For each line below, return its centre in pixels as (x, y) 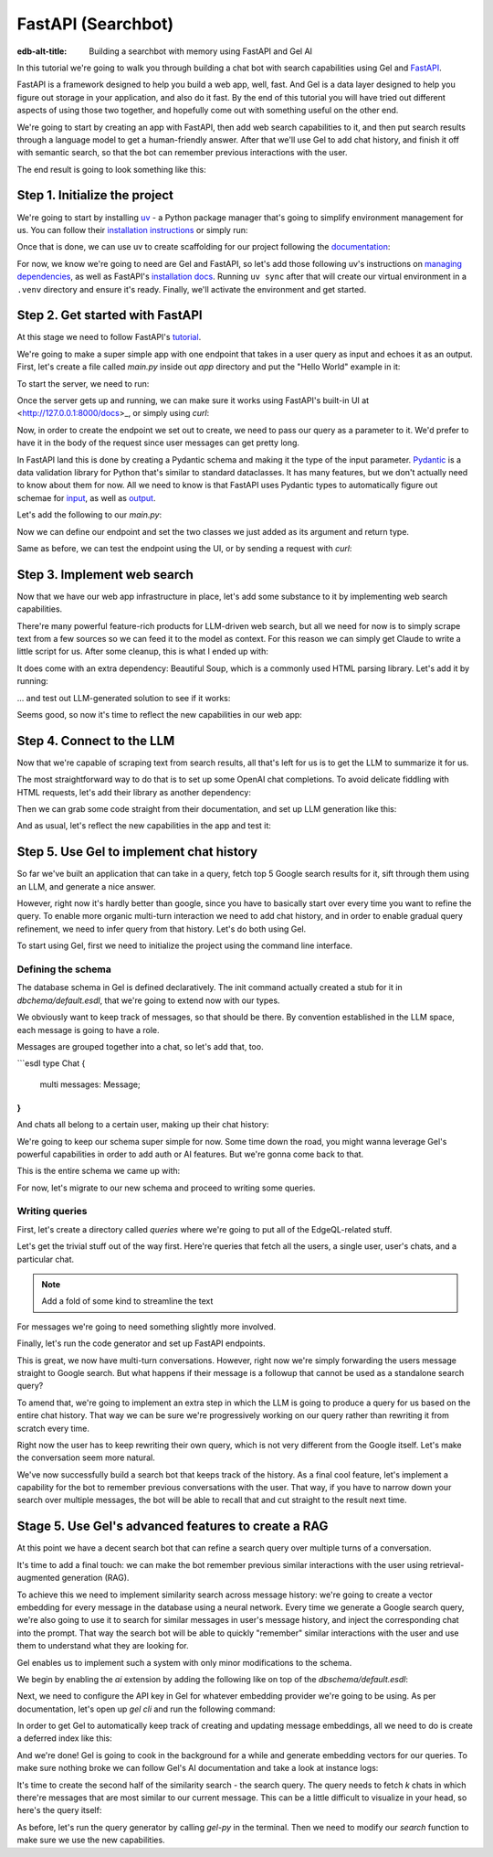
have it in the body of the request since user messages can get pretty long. (158, 443)
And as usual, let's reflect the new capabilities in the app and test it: (144, 826)
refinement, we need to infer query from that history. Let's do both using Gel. (162, 929)
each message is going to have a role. (88, 1030)
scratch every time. (53, 1428)
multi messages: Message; (90, 1084)
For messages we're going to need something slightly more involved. (147, 1327)
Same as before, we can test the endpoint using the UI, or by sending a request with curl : (184, 548)
